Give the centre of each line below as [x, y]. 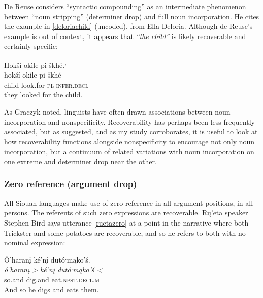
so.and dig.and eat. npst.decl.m [52, 279]
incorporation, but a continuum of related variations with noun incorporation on [129, 151]
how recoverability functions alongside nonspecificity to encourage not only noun [129, 141]
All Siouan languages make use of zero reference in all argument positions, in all [129, 202]
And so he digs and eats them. [52, 289]
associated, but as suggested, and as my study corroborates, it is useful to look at [131, 132]
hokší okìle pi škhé [33, 75]
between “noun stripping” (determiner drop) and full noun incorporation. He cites [132, 16]
